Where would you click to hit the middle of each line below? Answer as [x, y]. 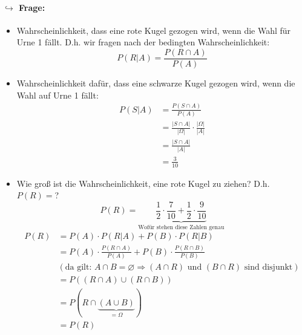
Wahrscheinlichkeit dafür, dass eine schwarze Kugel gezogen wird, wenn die [156, 83]
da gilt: [78, 267]
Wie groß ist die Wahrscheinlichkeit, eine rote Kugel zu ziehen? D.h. [143, 183]
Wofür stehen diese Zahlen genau [181, 227]
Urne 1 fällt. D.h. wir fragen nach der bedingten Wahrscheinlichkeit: [143, 42]
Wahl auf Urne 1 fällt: [57, 95]
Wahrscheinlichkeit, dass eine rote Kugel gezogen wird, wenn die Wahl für [154, 30]
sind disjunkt [268, 267]
